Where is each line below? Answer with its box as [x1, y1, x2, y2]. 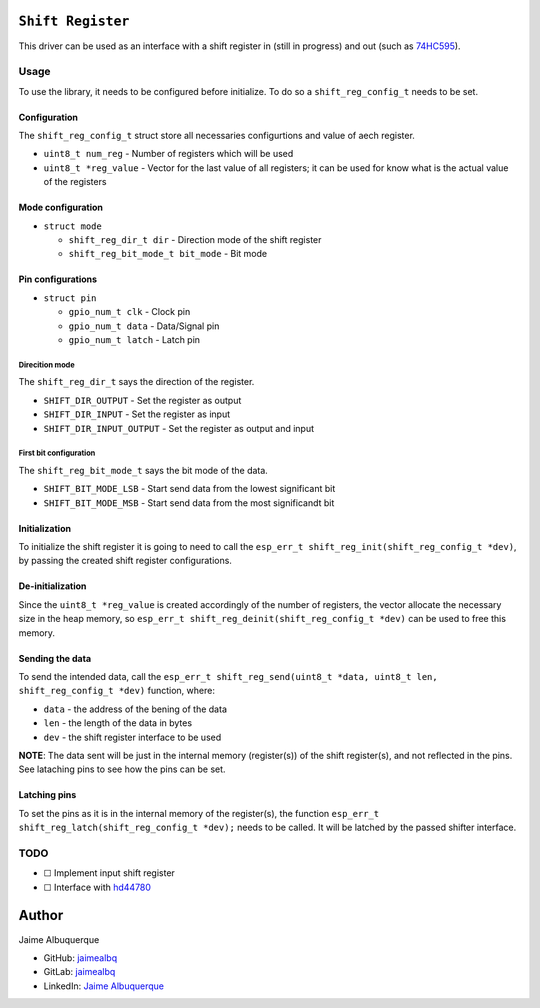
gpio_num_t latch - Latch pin [68, 333, 200, 345]
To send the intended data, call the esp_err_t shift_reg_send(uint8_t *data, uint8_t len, [18, 671, 439, 682]
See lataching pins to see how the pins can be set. [18, 763, 226, 775]
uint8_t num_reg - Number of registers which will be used [43, 148, 294, 160]
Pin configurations [18, 273, 98, 285]
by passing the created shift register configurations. [18, 555, 232, 567]
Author [18, 907, 64, 924]
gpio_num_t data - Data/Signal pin [68, 320, 220, 332]
